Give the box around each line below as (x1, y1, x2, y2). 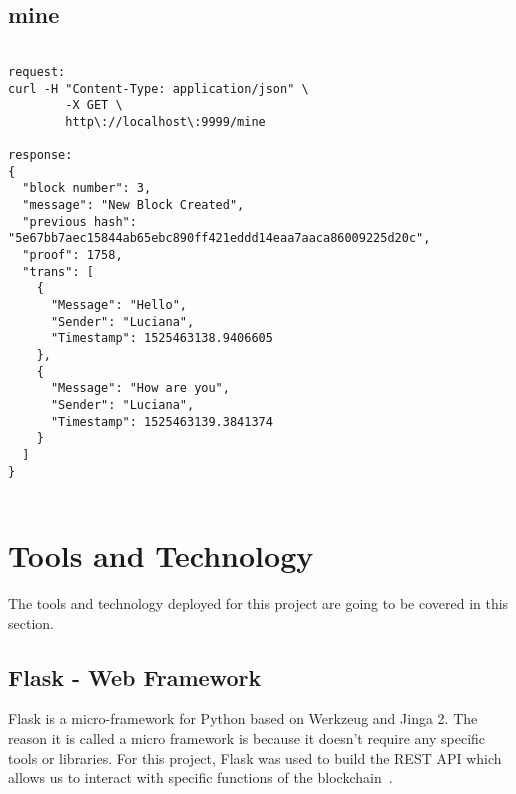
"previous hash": (22, 214, 137, 229)
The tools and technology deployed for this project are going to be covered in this (8, 593, 509, 614)
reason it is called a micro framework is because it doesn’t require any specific (8, 728, 486, 749)
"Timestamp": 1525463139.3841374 (50, 414, 273, 429)
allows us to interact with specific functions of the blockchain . (8, 767, 393, 788)
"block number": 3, (22, 181, 152, 196)
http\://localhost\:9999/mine (65, 114, 266, 129)
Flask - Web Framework (8, 661, 262, 692)
